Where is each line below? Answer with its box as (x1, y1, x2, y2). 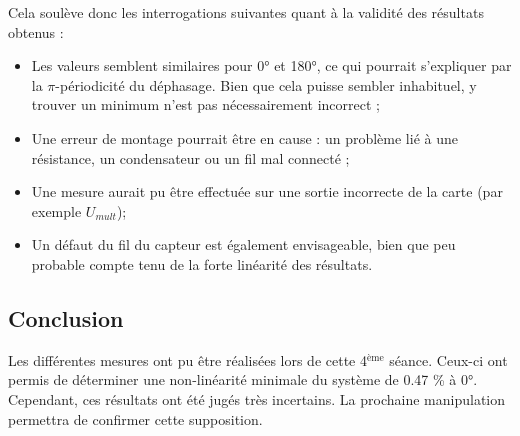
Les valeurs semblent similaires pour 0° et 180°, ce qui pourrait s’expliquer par (31, 55, 512, 76)
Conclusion (8, 302, 124, 333)
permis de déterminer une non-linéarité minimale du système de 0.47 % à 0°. (8, 369, 478, 390)
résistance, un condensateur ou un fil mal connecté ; (31, 147, 350, 168)
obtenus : (8, 21, 64, 42)
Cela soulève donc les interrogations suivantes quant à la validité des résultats (8, 2, 484, 22)
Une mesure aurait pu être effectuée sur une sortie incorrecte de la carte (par (31, 181, 503, 202)
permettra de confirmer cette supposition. (8, 408, 263, 429)
